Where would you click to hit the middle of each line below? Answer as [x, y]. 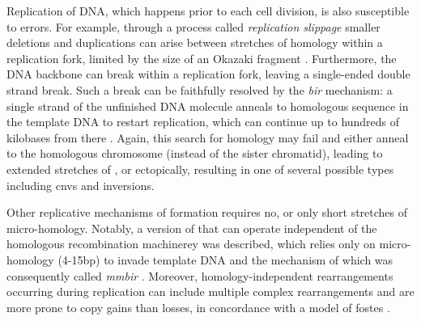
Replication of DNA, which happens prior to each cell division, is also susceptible [208, 11]
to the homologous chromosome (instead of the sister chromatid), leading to [195, 153]
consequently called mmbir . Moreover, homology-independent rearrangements [200, 275]
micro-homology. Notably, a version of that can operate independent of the [192, 228]
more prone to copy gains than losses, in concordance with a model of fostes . [198, 307]
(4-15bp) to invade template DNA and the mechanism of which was [225, 259]
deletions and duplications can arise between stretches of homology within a [195, 42]
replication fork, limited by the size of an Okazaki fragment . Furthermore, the [202, 58]
